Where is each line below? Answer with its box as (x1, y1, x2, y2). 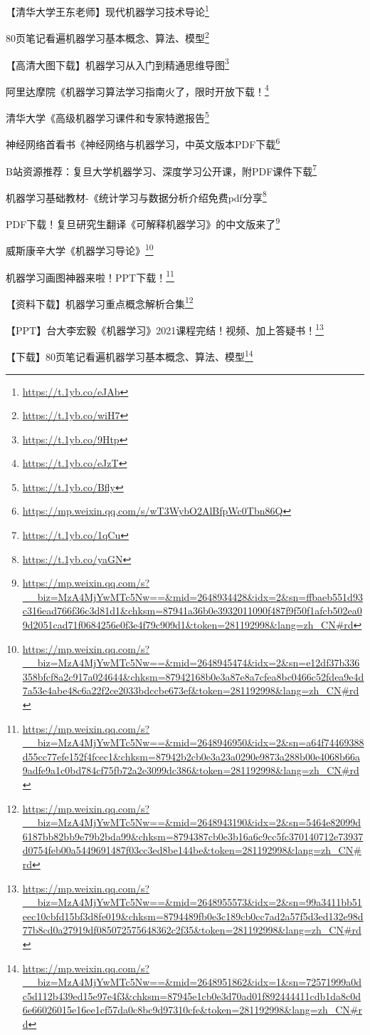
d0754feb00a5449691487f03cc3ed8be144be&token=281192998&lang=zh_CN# (22, 843, 361, 858)
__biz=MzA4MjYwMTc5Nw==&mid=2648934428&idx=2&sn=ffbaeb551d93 (22, 589, 363, 604)
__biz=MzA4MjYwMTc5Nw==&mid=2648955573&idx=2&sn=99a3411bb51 (22, 895, 362, 910)
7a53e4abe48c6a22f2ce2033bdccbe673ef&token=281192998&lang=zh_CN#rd (22, 683, 359, 698)
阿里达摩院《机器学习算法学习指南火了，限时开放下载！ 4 (6, 81, 269, 98)
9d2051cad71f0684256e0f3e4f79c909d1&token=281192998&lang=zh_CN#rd (22, 617, 354, 632)
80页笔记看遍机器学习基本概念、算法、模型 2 (6, 29, 209, 45)
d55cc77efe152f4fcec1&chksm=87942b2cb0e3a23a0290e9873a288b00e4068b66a (22, 748, 360, 763)
